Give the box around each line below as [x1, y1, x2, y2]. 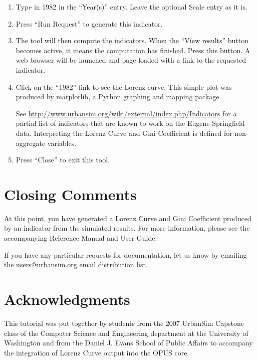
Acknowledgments [4, 289, 130, 309]
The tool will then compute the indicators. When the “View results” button [16, 35, 249, 46]
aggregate [16, 137, 46, 148]
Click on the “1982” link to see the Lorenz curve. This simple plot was [16, 81, 232, 92]
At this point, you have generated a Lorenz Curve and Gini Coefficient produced [4, 213, 251, 223]
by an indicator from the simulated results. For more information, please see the [4, 223, 250, 233]
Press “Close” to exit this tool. [16, 154, 110, 165]
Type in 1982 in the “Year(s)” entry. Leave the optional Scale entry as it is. [16, 2, 247, 12]
